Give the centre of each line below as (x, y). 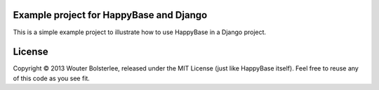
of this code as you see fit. (52, 78)
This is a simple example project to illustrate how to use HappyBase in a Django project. (140, 32)
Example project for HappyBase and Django (110, 15)
